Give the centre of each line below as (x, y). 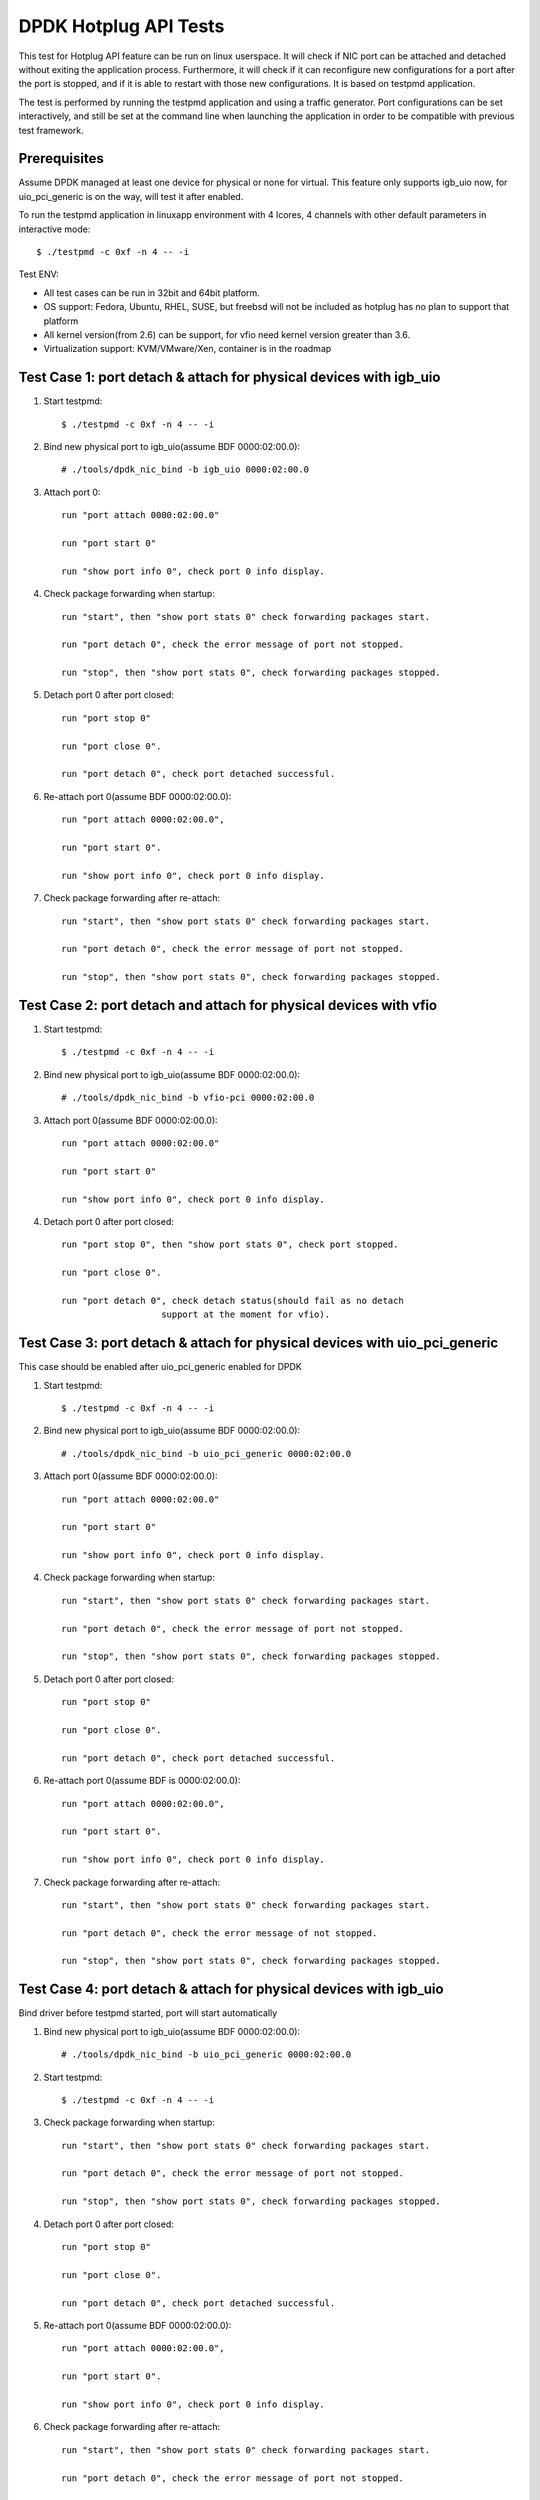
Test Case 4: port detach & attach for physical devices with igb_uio (231, 1989)
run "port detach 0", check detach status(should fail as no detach (232, 1300)
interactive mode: (54, 229)
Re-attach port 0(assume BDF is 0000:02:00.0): (142, 1781)
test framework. (51, 130)
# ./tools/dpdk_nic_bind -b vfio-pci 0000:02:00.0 (188, 1098)
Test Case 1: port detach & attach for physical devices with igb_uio (229, 377)
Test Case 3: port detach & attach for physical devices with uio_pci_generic (258, 1343)
